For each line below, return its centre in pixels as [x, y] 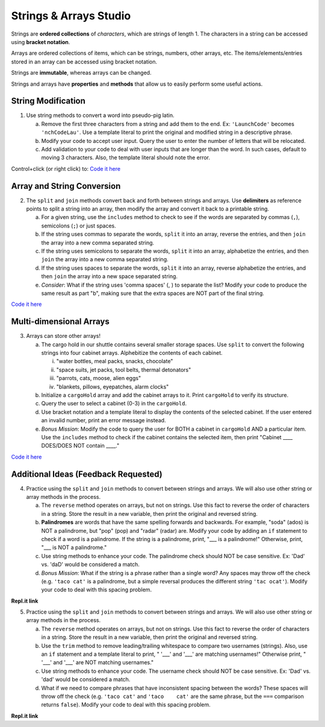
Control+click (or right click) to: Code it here [66, 168]
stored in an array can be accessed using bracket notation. [84, 62]
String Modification [48, 101]
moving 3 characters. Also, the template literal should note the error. [126, 157]
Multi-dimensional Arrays [60, 322]
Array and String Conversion [66, 186]
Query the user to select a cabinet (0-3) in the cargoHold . [114, 404]
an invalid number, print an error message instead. [104, 421]
